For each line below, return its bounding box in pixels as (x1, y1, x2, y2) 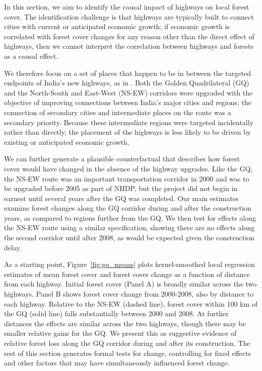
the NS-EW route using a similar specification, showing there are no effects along (4, 222, 255, 233)
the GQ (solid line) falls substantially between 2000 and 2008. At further (4, 308, 229, 319)
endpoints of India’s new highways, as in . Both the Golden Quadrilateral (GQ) (4, 77, 249, 88)
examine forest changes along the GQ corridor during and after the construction (4, 203, 251, 213)
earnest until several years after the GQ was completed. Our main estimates (4, 193, 239, 203)
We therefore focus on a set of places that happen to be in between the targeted (4, 67, 251, 78)
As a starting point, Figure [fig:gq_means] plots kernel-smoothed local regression (4, 259, 255, 269)
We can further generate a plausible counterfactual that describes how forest (4, 153, 240, 164)
